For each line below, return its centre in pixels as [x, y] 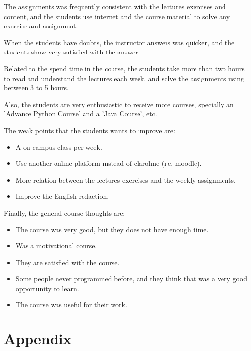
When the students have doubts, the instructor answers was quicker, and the [119, 42]
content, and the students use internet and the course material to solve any [117, 16]
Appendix [38, 338]
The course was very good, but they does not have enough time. [112, 229]
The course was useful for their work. [71, 305]
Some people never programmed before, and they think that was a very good [131, 279]
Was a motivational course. [56, 246]
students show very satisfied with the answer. [72, 52]
